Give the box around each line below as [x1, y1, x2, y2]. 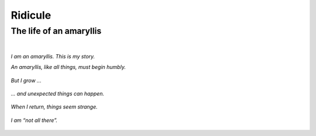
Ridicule [11, 9, 51, 22]
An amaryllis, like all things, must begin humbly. [11, 64, 126, 71]
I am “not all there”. [11, 117, 58, 124]
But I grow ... [11, 76, 42, 84]
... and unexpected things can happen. [11, 90, 105, 97]
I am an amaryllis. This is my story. [11, 53, 95, 60]
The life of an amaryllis [11, 26, 102, 36]
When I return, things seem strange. [11, 103, 98, 110]
